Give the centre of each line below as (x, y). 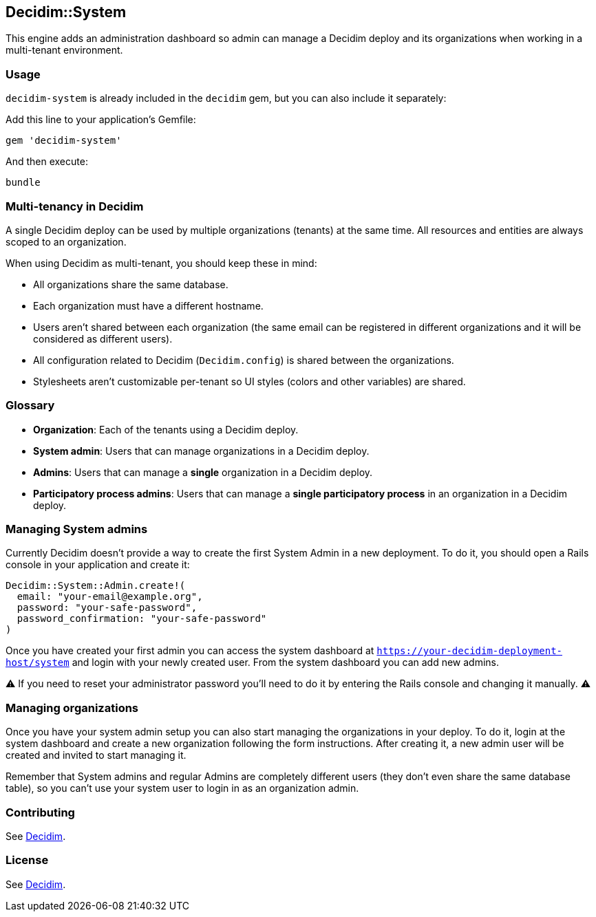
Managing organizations (72, 708)
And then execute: (47, 162)
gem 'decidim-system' (64, 141)
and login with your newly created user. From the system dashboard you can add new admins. (286, 662)
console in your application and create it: (98, 565)
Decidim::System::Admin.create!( (96, 586)
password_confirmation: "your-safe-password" (142, 619)
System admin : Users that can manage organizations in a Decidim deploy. (201, 451)
